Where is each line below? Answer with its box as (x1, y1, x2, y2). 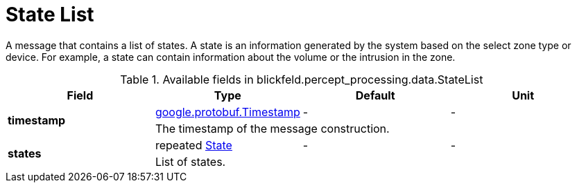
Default (355, 88, 395, 102)
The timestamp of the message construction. (155, 121, 390, 135)
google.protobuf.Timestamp (155, 104, 300, 119)
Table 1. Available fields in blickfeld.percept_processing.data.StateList (120, 72, 483, 86)
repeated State (155, 138, 232, 152)
